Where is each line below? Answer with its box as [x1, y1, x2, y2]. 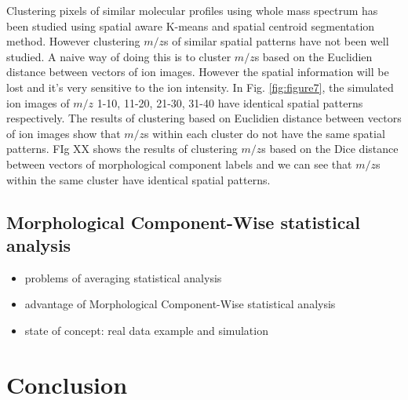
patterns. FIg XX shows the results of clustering [6, 140, 238, 157]
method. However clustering [6, 33, 140, 49]
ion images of [6, 94, 70, 111]
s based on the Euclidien [254, 48, 373, 64]
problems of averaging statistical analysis [24, 269, 222, 285]
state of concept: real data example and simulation [24, 322, 268, 338]
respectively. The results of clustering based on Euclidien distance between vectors [6, 110, 402, 126]
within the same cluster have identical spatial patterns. [6, 171, 271, 187]
